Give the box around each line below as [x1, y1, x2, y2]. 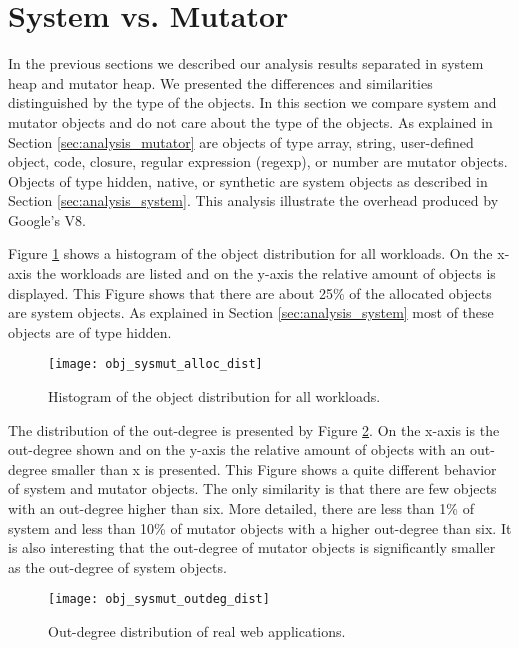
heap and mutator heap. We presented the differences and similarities [8, 72, 433, 93]
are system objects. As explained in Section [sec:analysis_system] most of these [8, 302, 494, 323]
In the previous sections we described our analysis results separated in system [8, 53, 484, 74]
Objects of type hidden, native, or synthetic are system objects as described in [8, 170, 488, 191]
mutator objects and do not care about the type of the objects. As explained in [8, 111, 493, 132]
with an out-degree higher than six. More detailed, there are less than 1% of [8, 498, 474, 519]
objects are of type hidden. [8, 321, 172, 342]
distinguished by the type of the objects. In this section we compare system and [8, 92, 497, 113]
